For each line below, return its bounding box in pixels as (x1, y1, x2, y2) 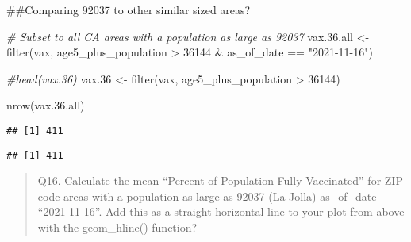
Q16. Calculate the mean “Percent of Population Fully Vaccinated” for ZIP (37, 172, 403, 189)
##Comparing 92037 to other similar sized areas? (6, 2, 251, 17)
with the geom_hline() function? (37, 219, 198, 236)
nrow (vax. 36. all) (6, 97, 85, 113)
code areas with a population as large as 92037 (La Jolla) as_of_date (37, 187, 377, 204)
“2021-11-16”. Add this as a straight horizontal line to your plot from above (37, 203, 405, 220)
